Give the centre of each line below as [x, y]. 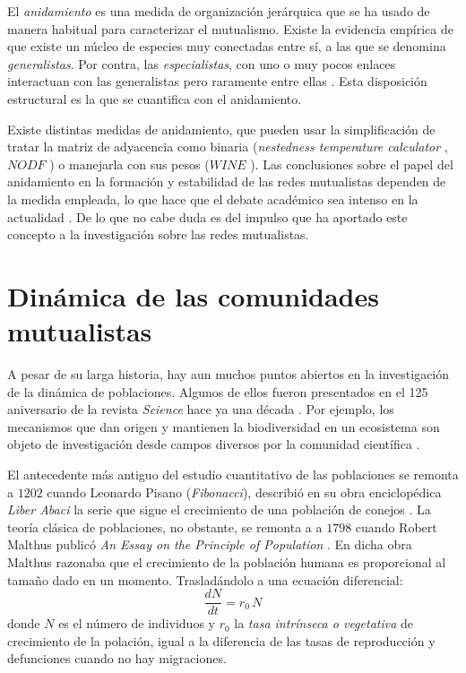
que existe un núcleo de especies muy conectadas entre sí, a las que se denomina [227, 46]
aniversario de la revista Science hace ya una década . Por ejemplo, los [201, 409]
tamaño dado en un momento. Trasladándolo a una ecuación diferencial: [205, 579]
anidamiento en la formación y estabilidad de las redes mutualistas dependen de [227, 181]
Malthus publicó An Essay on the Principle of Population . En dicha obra [210, 544]
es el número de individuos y [137, 623]
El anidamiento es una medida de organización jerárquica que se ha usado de [219, 11]
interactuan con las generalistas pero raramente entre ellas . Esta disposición [217, 81]
